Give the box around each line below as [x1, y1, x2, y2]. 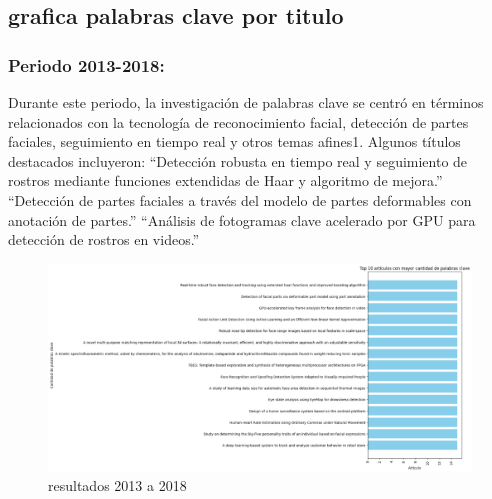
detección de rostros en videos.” [8, 229, 200, 250]
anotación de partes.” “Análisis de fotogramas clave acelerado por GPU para [8, 209, 476, 230]
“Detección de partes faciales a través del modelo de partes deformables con [8, 189, 472, 210]
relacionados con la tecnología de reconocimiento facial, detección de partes [8, 111, 469, 132]
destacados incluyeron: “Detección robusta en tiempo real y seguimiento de [8, 150, 468, 171]
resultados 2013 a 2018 [48, 475, 187, 496]
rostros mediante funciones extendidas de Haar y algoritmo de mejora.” [8, 170, 443, 191]
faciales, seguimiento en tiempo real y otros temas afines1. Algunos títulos [8, 131, 461, 152]
